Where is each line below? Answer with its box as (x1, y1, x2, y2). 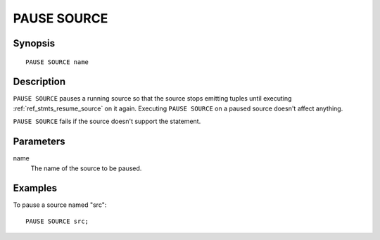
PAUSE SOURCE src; (25, 217, 89, 225)
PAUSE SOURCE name (25, 58, 89, 66)
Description (13, 76, 66, 88)
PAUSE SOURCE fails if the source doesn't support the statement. (13, 117, 201, 126)
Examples (13, 182, 58, 194)
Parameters (13, 136, 65, 148)
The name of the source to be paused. (30, 164, 142, 172)
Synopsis (13, 37, 56, 49)
